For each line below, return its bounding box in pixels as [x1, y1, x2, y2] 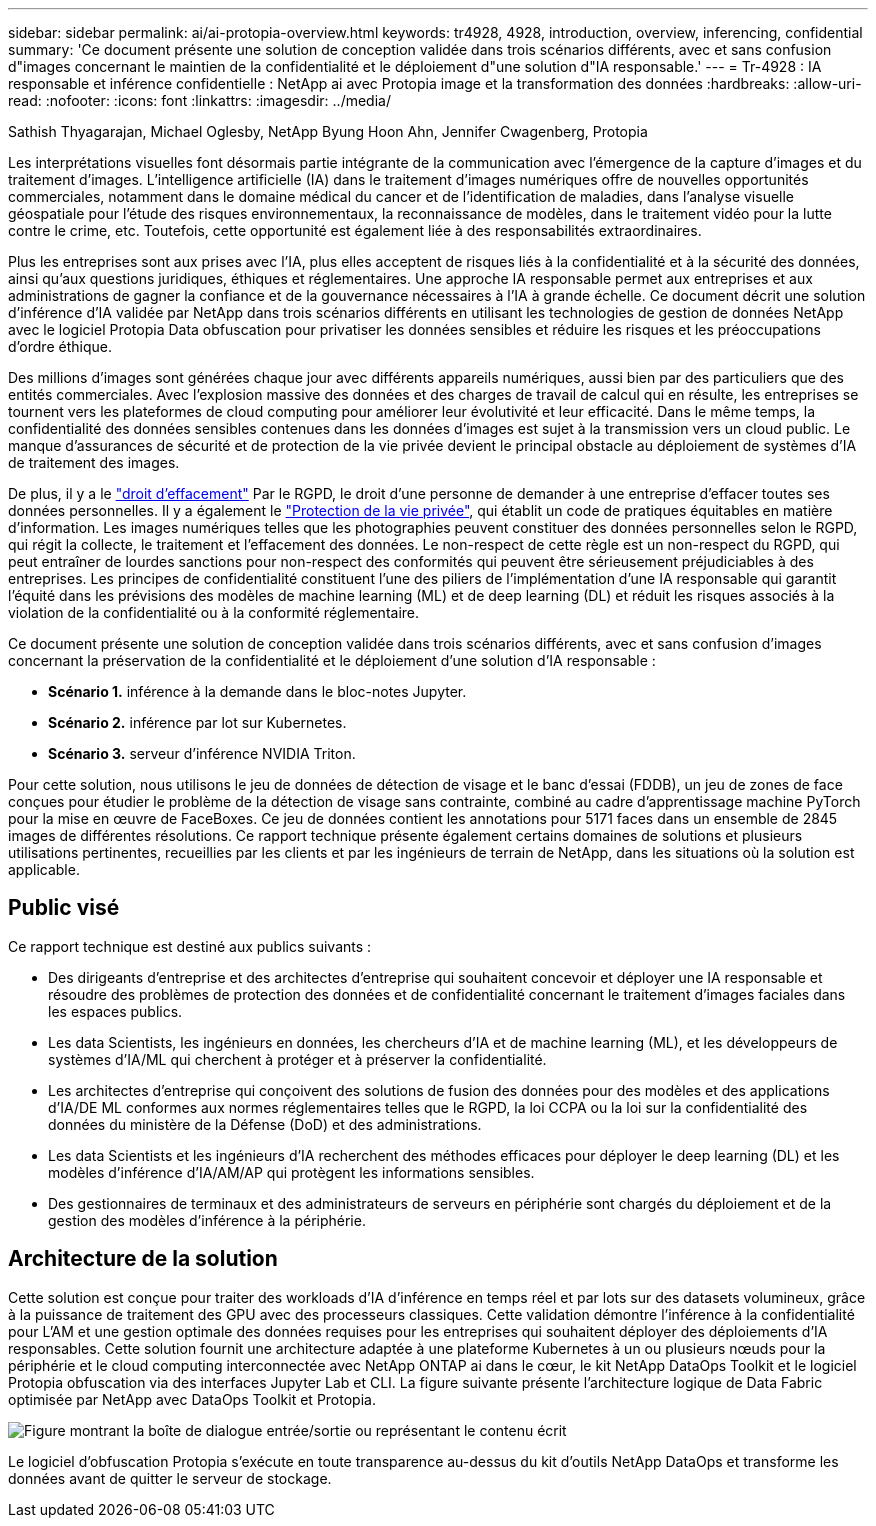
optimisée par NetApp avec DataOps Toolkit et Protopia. [8, 1390, 376, 1408]
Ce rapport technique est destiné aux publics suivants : [8, 937, 372, 955]
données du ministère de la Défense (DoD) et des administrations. [48, 1115, 482, 1133]
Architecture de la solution [8, 1246, 278, 1272]
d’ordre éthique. [8, 338, 112, 355]
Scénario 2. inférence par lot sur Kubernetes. [48, 714, 347, 731]
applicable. [8, 861, 80, 878]
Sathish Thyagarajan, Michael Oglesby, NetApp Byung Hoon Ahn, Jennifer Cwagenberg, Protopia [8, 123, 648, 140]
